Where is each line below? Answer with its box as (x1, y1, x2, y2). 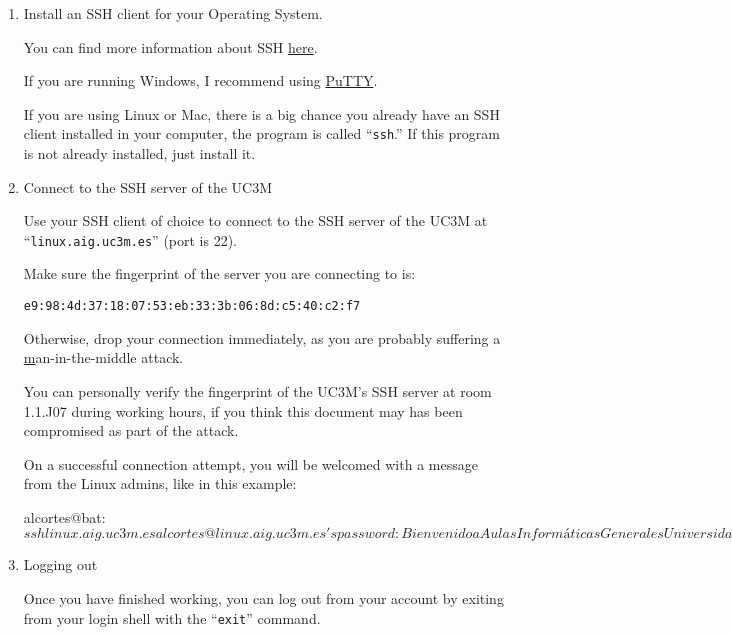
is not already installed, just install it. (23, 143, 256, 164)
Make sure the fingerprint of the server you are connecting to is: (23, 263, 416, 284)
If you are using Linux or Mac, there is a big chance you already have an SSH (23, 103, 500, 124)
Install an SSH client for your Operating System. (23, 3, 323, 23)
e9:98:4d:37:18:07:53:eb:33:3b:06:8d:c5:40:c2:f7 (23, 299, 361, 314)
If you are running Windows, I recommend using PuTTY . (23, 70, 378, 91)
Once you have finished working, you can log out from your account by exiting (23, 588, 504, 609)
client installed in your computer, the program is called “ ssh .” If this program (23, 123, 500, 144)
